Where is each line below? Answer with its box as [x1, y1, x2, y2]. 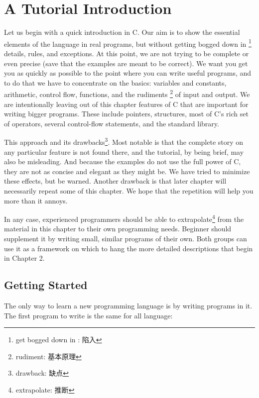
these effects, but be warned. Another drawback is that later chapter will [4, 176, 227, 186]
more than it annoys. [4, 195, 68, 205]
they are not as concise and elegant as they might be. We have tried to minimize [4, 166, 250, 176]
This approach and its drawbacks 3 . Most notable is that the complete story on [4, 135, 244, 147]
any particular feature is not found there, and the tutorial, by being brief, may [4, 146, 244, 157]
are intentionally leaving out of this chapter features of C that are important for [4, 99, 249, 109]
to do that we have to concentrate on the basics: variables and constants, [4, 77, 227, 88]
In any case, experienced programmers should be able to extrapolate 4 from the [4, 212, 244, 224]
